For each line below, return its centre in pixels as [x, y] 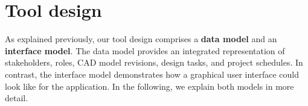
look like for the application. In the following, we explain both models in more [149, 86]
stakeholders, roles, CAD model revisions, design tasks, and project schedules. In [154, 62]
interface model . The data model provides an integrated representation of [145, 50]
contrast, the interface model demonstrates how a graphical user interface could [152, 74]
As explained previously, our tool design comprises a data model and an [141, 39]
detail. [17, 98]
